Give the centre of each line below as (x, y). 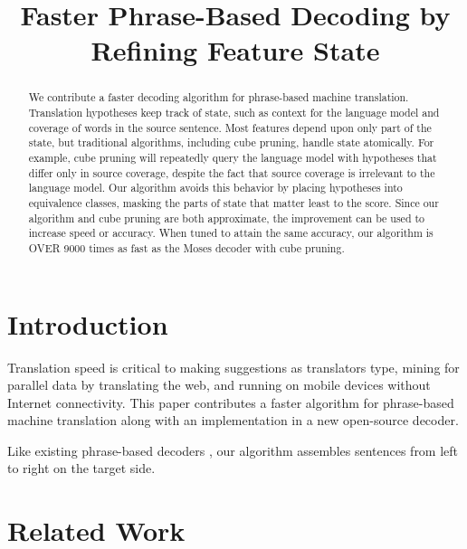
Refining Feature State (235, 50)
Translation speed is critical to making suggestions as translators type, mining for (233, 367)
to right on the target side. (81, 468)
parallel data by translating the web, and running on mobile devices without (219, 385)
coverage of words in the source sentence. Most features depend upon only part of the (230, 127)
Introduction (88, 323)
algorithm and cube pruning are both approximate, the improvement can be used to (227, 218)
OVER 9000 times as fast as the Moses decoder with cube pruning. (186, 247)
